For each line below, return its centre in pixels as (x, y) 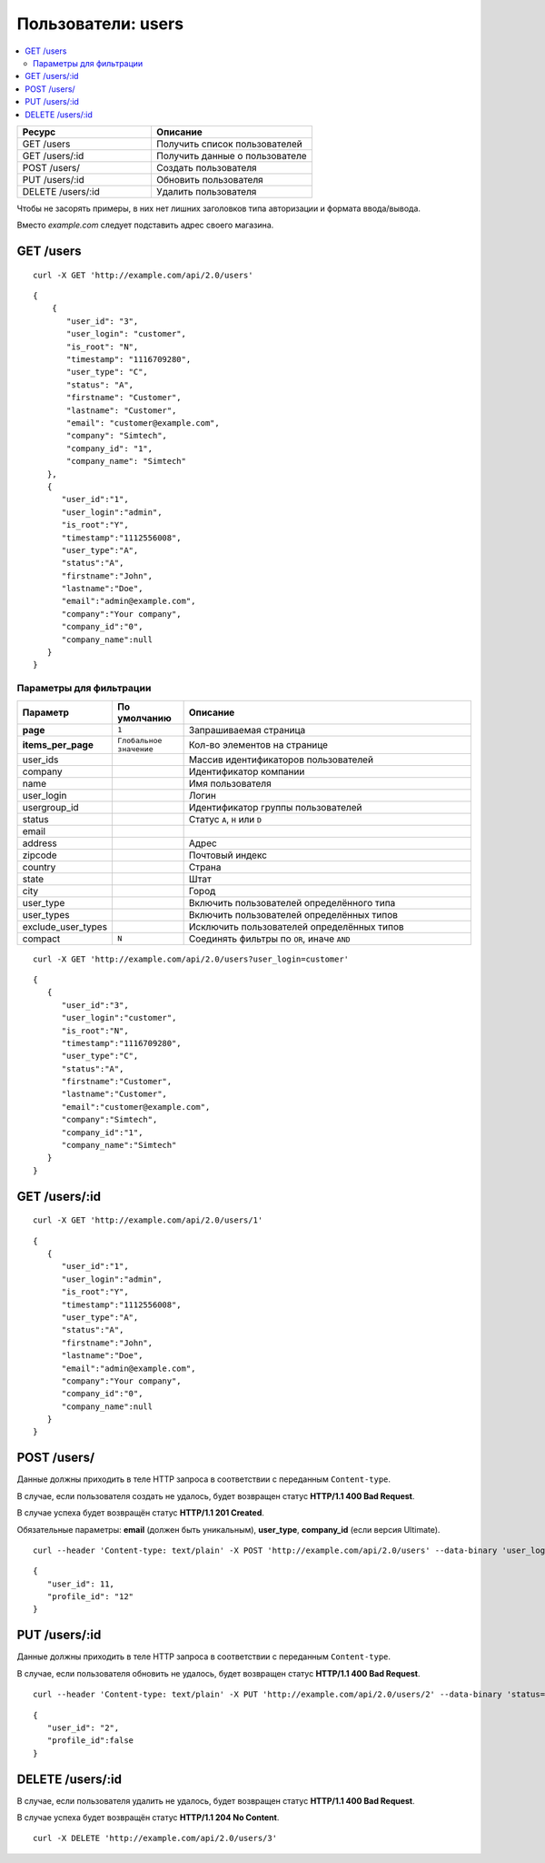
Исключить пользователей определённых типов (296, 926)
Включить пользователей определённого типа (292, 902)
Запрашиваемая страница (247, 730)
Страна (205, 867)
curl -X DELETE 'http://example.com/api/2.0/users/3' (155, 1838)
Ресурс (39, 132)
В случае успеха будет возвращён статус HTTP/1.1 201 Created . (141, 1513)
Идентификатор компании (247, 771)
